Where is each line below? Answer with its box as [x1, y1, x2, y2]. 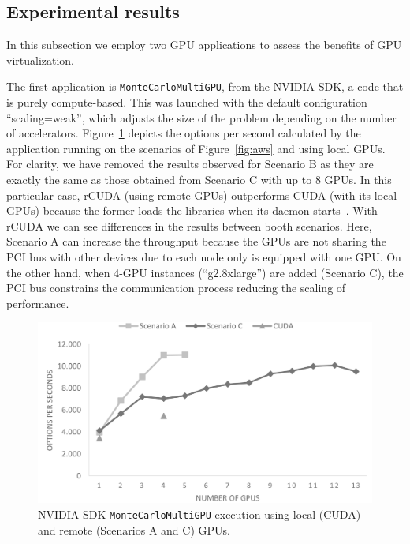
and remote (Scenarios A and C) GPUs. [38, 521, 230, 538]
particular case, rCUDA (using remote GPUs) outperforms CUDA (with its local [6, 186, 397, 203]
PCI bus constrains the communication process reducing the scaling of [6, 280, 346, 296]
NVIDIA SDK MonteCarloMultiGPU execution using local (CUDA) [38, 505, 361, 522]
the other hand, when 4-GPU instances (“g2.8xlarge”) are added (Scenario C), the [6, 264, 404, 280]
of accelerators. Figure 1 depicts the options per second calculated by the [6, 125, 361, 141]
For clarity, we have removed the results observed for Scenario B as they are [6, 156, 374, 172]
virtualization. [6, 51, 75, 68]
